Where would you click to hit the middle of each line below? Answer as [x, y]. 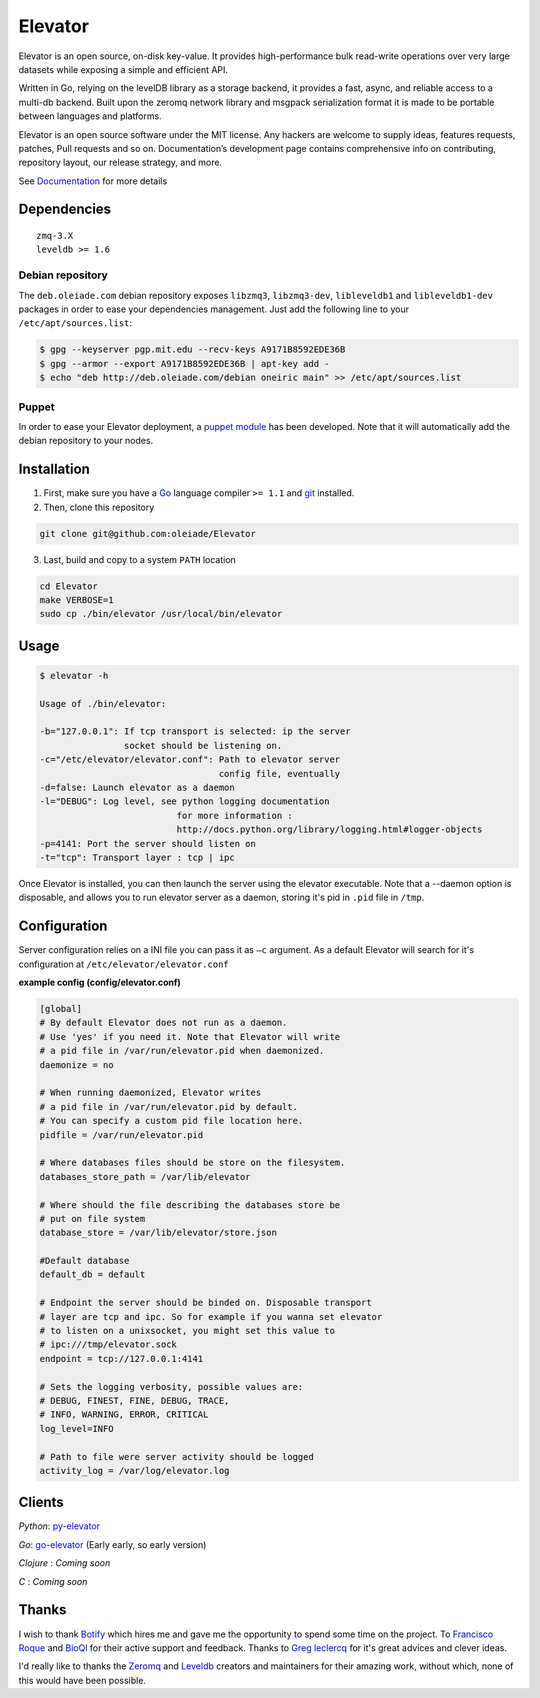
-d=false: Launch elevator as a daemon [137, 788]
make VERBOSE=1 [76, 599]
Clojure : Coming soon [64, 1563]
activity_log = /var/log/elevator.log [134, 1470]
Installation [54, 469]
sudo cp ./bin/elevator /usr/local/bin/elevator [161, 614]
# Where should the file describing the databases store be [190, 1204]
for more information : [235, 815]
